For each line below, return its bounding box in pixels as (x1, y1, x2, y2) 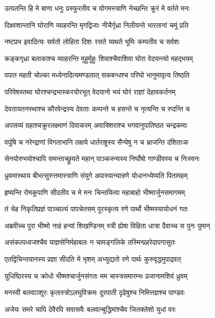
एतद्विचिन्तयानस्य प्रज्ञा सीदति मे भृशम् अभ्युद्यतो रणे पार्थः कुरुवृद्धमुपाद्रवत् (4, 253, 181, 264)
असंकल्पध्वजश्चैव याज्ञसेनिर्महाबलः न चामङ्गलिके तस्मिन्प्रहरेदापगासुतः (4, 237, 176, 247)
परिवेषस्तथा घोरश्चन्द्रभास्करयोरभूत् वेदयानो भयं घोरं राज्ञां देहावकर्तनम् (4, 86, 176, 97)
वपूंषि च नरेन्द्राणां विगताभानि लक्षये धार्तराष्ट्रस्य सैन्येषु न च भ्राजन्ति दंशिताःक (4, 136, 189, 147)
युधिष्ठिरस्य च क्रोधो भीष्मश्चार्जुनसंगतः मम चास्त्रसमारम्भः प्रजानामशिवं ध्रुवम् (4, 270, 188, 281)
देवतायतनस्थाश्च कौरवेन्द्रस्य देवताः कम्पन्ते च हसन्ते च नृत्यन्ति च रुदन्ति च (4, 103, 190, 113)
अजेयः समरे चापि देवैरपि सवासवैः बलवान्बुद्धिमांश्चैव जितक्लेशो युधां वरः (4, 304, 176, 314)
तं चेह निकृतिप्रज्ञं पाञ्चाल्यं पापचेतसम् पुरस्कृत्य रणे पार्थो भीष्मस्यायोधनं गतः (4, 204, 188, 214)
